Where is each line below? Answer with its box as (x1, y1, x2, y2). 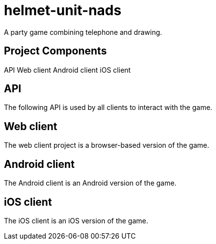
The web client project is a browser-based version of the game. (4, 141, 209, 150)
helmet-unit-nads (4, 2, 122, 19)
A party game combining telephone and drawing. (4, 27, 162, 36)
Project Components (4, 45, 107, 57)
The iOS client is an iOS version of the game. (4, 216, 148, 225)
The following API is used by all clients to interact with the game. (4, 103, 213, 112)
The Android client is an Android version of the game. (4, 179, 177, 188)
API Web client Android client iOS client (4, 65, 131, 74)
